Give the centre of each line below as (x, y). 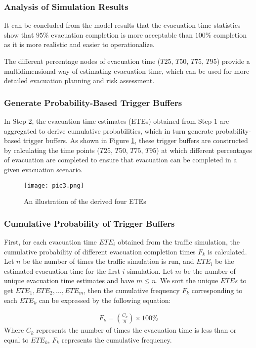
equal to (16, 339)
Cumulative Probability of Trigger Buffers (89, 223)
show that (19, 34)
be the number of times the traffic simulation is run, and (108, 261)
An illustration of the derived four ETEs (85, 201)
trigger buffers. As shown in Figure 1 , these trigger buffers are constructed (135, 140)
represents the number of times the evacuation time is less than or (136, 330)
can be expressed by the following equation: (105, 300)
